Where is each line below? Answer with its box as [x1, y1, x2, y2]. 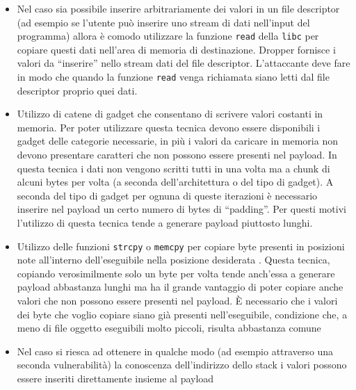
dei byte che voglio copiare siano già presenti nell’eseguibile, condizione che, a [17, 307, 348, 321]
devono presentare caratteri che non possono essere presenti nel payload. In [17, 147, 337, 162]
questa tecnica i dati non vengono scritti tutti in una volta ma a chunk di [17, 161, 330, 175]
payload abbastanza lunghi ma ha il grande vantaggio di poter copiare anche [17, 279, 343, 294]
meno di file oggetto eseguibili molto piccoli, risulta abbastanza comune [17, 320, 321, 335]
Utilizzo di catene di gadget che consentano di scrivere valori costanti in [17, 106, 323, 121]
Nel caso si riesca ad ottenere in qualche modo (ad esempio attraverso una [17, 343, 334, 358]
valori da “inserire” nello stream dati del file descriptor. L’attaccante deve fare [17, 56, 350, 70]
